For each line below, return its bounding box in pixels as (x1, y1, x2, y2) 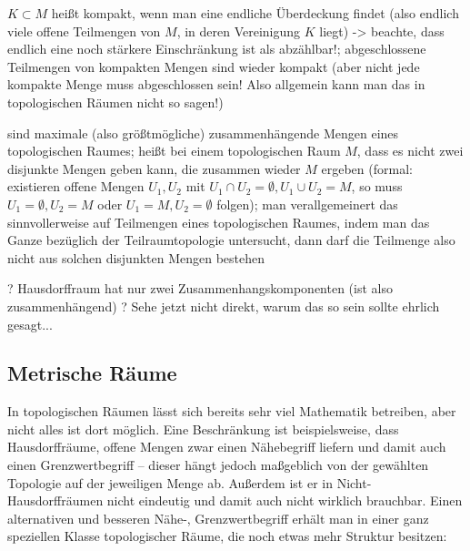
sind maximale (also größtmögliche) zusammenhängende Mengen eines (7, 123, 399, 142)
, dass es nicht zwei (356, 141, 464, 160)
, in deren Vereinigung (176, 21, 301, 40)
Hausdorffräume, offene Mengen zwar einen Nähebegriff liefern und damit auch (7, 437, 446, 456)
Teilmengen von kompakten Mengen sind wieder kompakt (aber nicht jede (7, 56, 420, 76)
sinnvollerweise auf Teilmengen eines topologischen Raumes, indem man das (7, 212, 430, 231)
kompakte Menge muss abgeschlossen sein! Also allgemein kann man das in (7, 75, 425, 94)
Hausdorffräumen (7, 491, 104, 510)
